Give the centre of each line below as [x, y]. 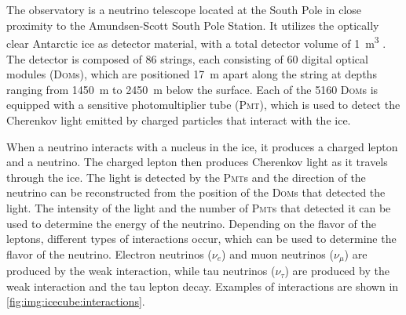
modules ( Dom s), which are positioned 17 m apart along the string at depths [192, 74]
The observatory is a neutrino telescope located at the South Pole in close [184, 10]
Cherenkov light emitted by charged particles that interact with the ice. [179, 120]
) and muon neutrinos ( [278, 253]
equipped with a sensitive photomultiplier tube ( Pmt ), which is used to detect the [203, 105]
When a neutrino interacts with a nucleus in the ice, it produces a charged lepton [202, 146]
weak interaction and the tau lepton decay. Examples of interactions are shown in [203, 286]
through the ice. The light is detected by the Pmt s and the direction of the [186, 177]
